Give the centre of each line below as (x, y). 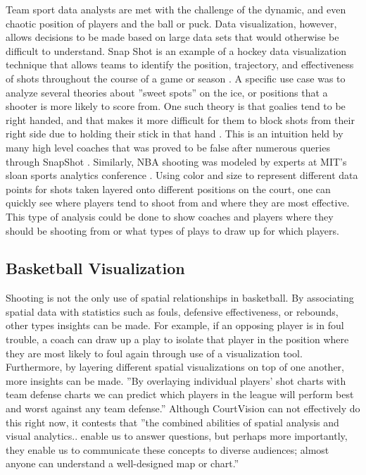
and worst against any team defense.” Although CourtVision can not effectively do (183, 408)
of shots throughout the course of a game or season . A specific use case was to (176, 78)
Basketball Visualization (95, 268)
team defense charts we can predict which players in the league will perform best (180, 394)
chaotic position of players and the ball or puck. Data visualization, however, (171, 23)
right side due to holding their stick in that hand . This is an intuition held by (175, 134)
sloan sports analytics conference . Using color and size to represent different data (182, 175)
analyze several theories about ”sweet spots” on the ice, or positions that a (167, 92)
